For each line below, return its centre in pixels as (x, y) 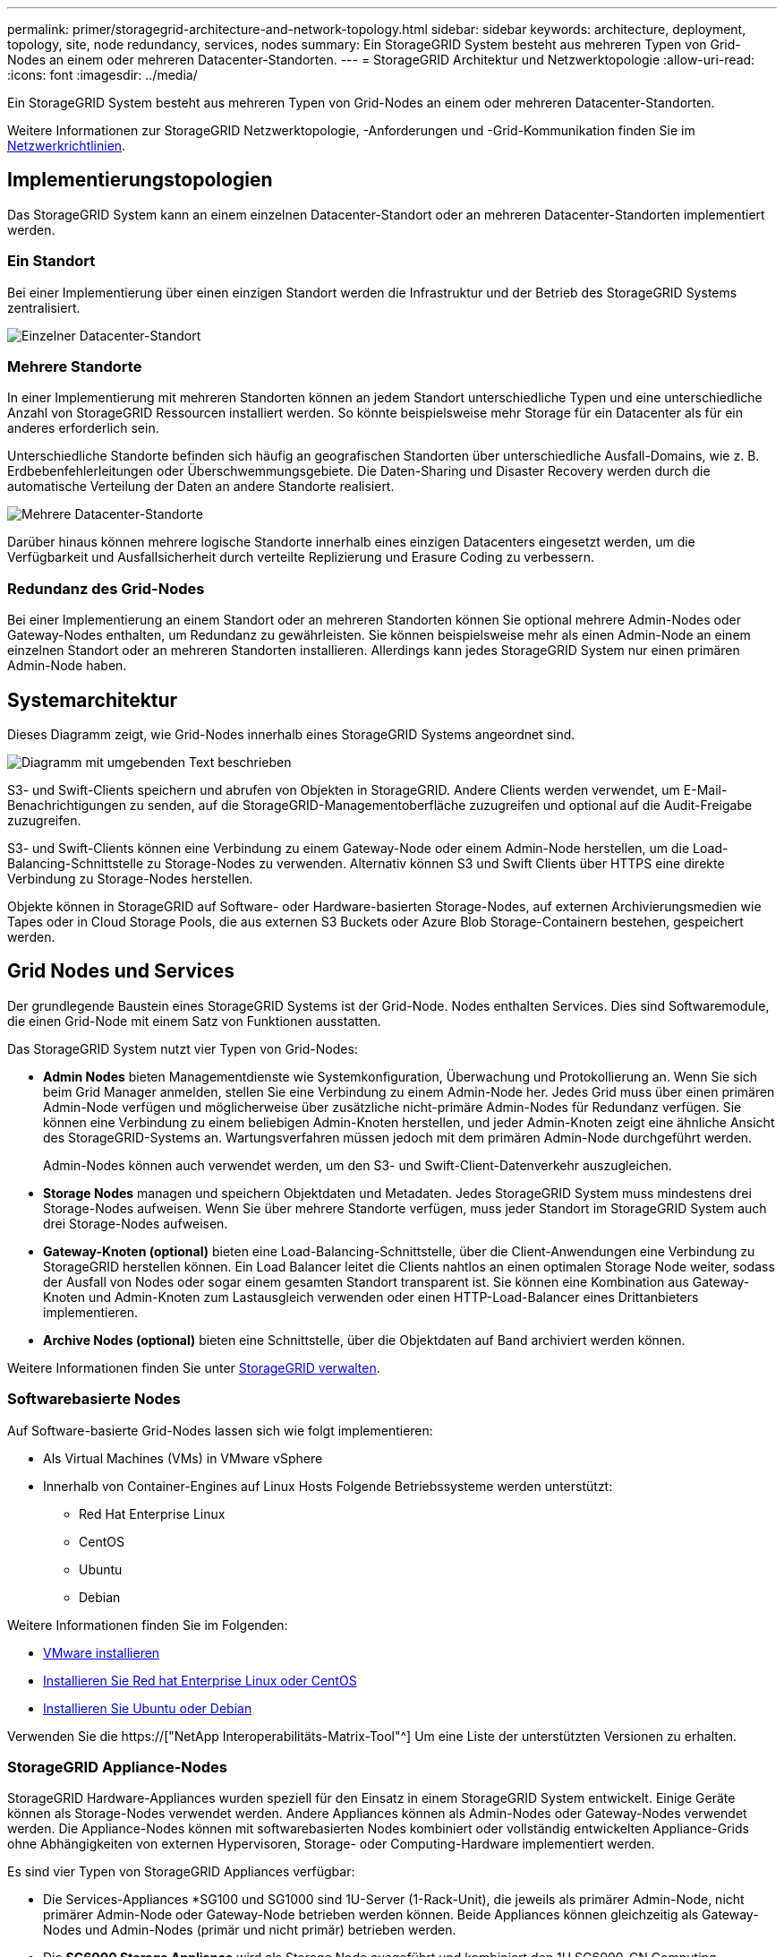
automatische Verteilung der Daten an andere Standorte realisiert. (201, 487)
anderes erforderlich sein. (83, 428)
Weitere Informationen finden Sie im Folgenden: (148, 1625)
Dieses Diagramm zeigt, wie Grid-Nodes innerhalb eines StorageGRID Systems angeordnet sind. (291, 734)
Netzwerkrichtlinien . (67, 146)
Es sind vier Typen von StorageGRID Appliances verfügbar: (181, 1872)
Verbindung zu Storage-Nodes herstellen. (130, 878)
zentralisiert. (44, 307)
